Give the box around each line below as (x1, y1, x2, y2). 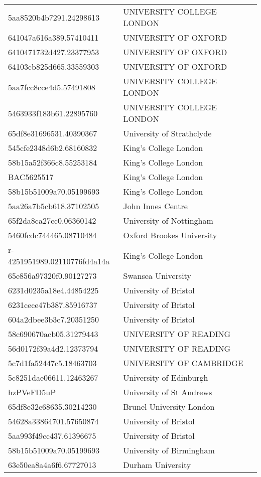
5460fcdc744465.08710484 (8, 229, 97, 241)
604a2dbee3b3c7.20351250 (8, 313, 99, 325)
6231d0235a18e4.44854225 (8, 284, 99, 296)
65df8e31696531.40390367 (8, 127, 97, 139)
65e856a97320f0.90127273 (8, 270, 97, 281)
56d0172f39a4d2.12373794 (8, 343, 98, 354)
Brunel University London (123, 401, 215, 412)
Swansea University (123, 270, 191, 281)
